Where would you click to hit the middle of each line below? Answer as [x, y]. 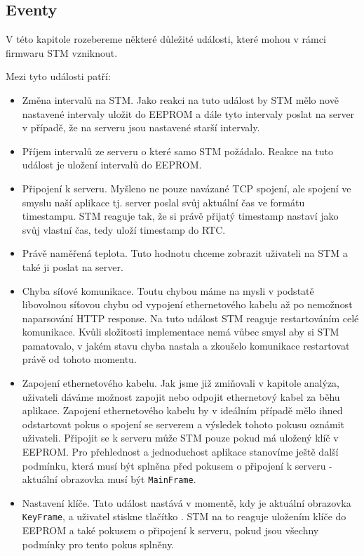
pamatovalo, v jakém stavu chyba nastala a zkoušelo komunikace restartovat [186, 345]
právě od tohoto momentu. [79, 359]
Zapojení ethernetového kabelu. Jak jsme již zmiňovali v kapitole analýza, [181, 383]
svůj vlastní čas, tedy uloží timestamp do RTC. [124, 229]
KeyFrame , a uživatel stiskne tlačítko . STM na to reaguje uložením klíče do [184, 516]
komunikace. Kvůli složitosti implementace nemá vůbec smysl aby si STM [181, 332]
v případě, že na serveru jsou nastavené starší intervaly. [141, 127]
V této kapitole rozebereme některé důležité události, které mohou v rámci [166, 39]
